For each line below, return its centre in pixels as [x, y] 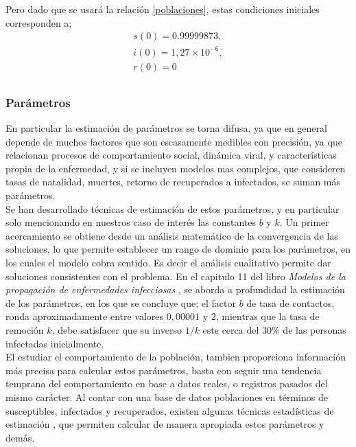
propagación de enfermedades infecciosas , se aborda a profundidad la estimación [175, 289]
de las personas [315, 329]
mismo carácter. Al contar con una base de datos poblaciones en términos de [167, 397]
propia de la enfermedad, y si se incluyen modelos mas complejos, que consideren [176, 168]
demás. [20, 437]
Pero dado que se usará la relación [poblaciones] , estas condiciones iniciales [163, 9]
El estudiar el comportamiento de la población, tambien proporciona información [176, 357]
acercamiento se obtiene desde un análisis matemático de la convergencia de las [172, 235]
